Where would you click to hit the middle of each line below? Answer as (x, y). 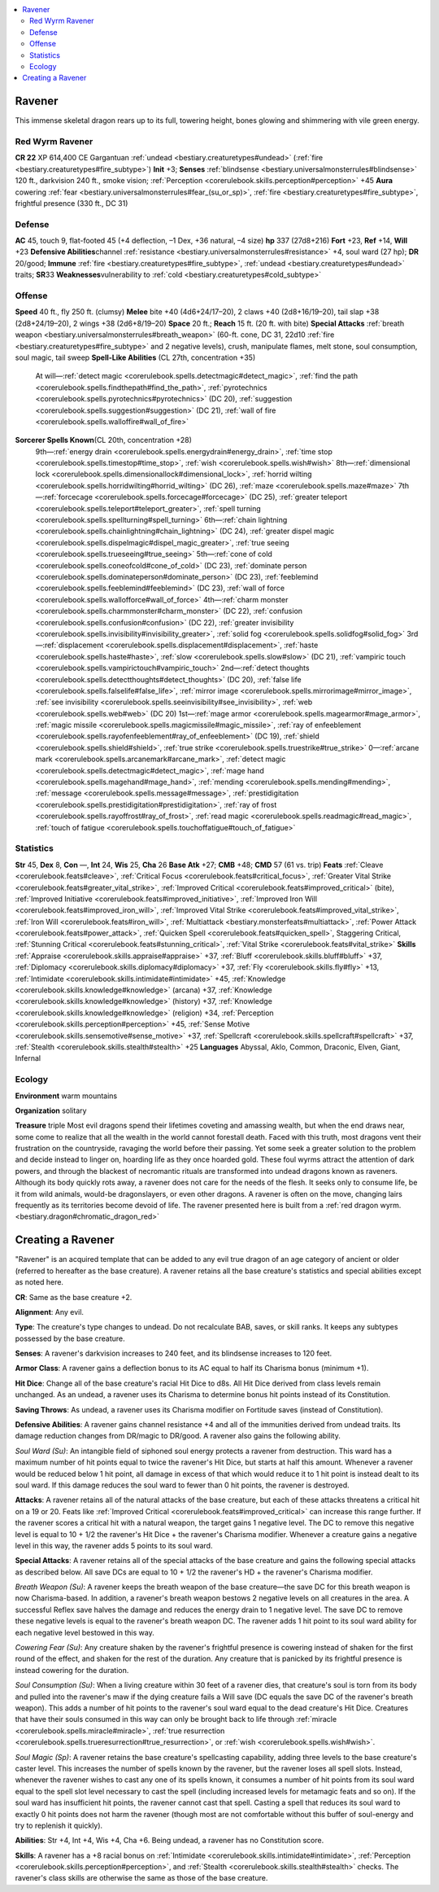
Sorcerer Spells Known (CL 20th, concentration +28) (104, 440)
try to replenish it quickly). (59, 1825)
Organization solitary (51, 1110)
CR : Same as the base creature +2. (74, 1297)
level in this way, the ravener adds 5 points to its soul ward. (114, 1545)
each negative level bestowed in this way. (85, 1632)
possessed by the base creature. (70, 1338)
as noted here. (39, 1282)
